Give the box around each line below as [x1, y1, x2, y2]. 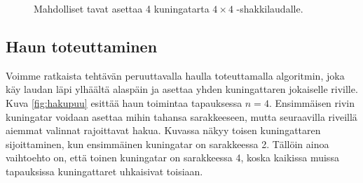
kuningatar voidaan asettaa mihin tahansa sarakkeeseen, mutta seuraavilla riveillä [6, 109, 357, 124]
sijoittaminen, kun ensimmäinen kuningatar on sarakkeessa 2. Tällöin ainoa [6, 136, 329, 151]
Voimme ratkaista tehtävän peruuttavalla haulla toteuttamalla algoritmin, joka [6, 68, 345, 82]
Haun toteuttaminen [6, 35, 158, 57]
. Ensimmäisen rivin [268, 95, 355, 110]
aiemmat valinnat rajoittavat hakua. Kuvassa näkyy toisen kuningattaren [6, 123, 321, 138]
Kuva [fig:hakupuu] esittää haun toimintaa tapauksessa [6, 95, 242, 110]
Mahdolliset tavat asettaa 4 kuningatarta [34, 1, 210, 15]
